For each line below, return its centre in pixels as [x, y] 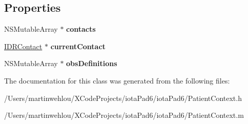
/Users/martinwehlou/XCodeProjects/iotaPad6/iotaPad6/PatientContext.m [124, 115]
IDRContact [23, 46]
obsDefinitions [92, 63]
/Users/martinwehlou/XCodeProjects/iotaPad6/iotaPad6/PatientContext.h [123, 98]
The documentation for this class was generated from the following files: [117, 80]
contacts [81, 29]
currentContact [78, 46]
